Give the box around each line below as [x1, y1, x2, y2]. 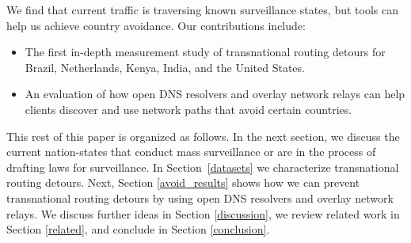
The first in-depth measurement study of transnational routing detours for [25, 44, 386, 60]
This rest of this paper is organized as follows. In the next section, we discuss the [6, 127, 400, 144]
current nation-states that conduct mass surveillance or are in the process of [6, 143, 376, 160]
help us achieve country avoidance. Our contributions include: [6, 17, 306, 33]
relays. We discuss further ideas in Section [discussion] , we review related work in [6, 205, 400, 222]
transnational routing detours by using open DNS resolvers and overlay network [6, 189, 394, 206]
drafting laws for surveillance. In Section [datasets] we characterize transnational [6, 158, 399, 175]
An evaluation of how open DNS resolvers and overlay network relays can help [25, 85, 405, 102]
